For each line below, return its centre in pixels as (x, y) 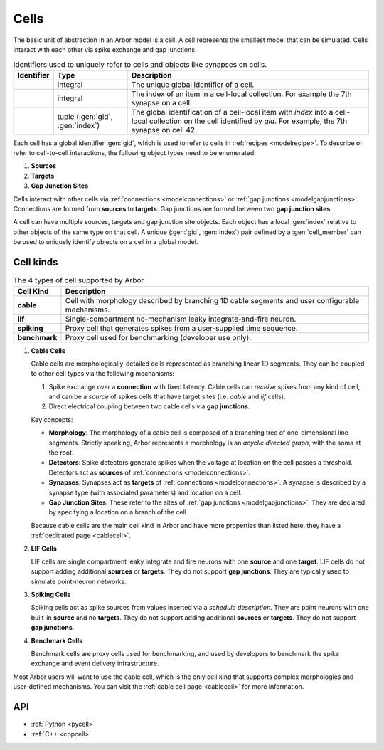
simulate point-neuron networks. (79, 581)
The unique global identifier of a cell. (193, 84)
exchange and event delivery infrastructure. (95, 664)
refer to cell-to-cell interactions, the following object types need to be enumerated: (134, 153)
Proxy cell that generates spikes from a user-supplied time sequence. (181, 328)
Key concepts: (52, 419)
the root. (61, 453)
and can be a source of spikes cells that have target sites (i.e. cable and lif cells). (167, 397)
